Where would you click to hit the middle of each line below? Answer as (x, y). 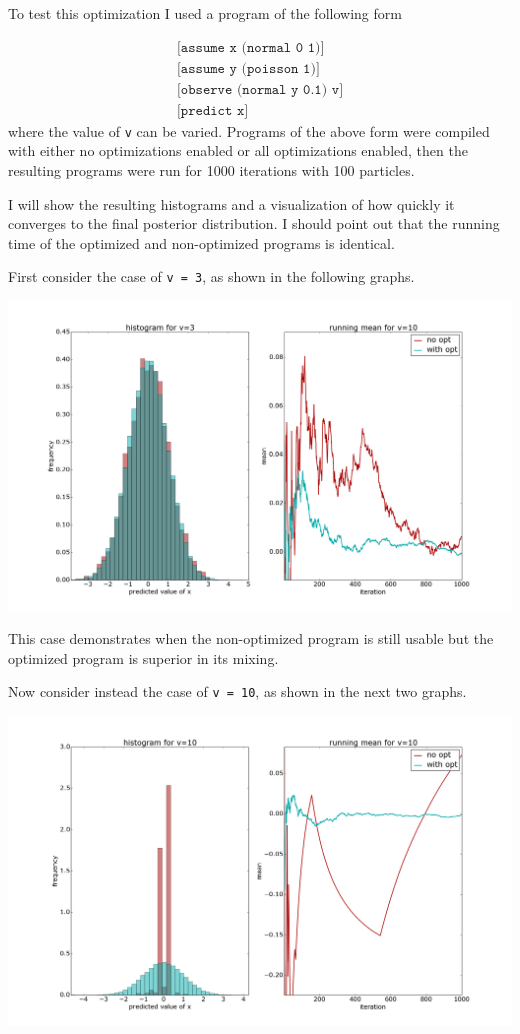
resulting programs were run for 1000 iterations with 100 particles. (211, 169)
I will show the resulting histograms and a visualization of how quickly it (231, 203)
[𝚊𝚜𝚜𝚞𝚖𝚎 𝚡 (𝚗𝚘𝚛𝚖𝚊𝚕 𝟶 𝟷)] (250, 47)
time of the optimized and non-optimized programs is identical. (201, 242)
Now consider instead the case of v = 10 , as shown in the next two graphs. (237, 691)
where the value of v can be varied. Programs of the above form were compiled (249, 130)
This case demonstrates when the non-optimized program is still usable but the (251, 638)
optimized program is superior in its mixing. (143, 657)
